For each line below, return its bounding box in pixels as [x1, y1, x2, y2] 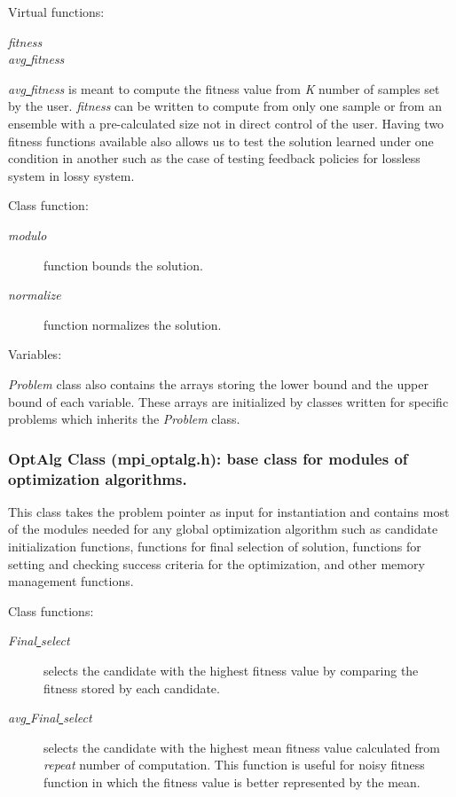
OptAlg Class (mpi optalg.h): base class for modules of [8, 447, 408, 469]
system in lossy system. [8, 166, 135, 184]
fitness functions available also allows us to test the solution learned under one [8, 131, 434, 150]
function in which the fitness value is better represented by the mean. [43, 772, 421, 791]
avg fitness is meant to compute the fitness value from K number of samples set [8, 79, 440, 98]
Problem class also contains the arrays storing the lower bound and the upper [8, 374, 428, 393]
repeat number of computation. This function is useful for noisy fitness [43, 755, 425, 774]
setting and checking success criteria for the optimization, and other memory [8, 554, 425, 573]
